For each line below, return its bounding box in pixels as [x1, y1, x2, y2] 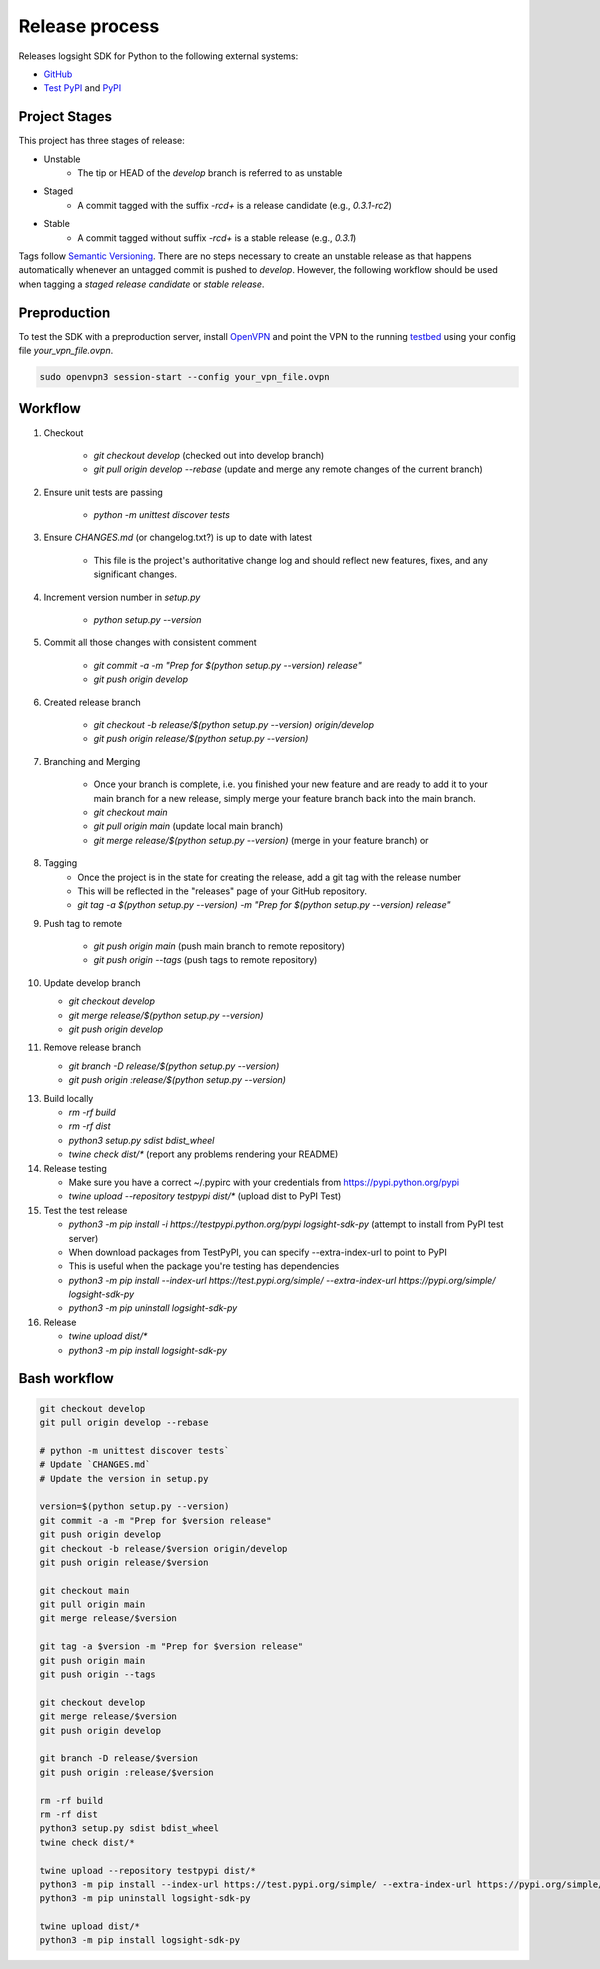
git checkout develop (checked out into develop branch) [93, 449, 325, 461]
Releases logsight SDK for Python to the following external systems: [18, 50, 299, 62]
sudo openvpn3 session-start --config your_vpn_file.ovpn [39, 371, 330, 383]
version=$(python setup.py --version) [39, 1501, 230, 1512]
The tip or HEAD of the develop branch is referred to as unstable [77, 167, 343, 179]
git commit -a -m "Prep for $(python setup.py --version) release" [93, 659, 362, 671]
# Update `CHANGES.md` [39, 1459, 151, 1470]
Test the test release [43, 1204, 128, 1216]
